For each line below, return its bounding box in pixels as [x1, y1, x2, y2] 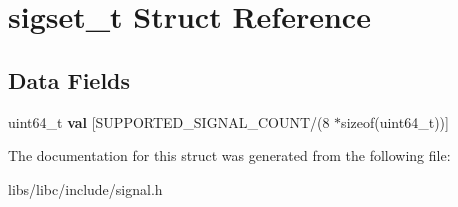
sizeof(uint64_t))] [341, 111, 449, 132]
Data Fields [8, 64, 131, 95]
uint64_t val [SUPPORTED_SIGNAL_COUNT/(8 [8, 111, 330, 132]
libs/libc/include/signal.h [8, 178, 163, 199]
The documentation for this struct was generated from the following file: [8, 145, 451, 166]
